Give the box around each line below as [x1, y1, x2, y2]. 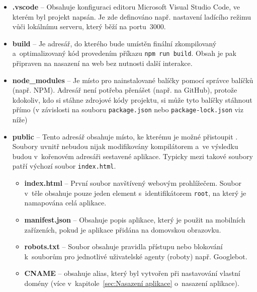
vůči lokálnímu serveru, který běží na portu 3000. [12, 21, 166, 32]
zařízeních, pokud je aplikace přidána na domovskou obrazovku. [24, 224, 221, 235]
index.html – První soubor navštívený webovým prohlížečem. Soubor [24, 178, 241, 188]
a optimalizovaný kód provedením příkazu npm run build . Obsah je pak [12, 48, 237, 58]
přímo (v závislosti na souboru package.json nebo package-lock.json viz [12, 104, 243, 115]
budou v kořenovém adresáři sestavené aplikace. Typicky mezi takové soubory [12, 151, 253, 161]
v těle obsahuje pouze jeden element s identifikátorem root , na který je [24, 187, 246, 198]
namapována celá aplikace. [24, 197, 107, 208]
